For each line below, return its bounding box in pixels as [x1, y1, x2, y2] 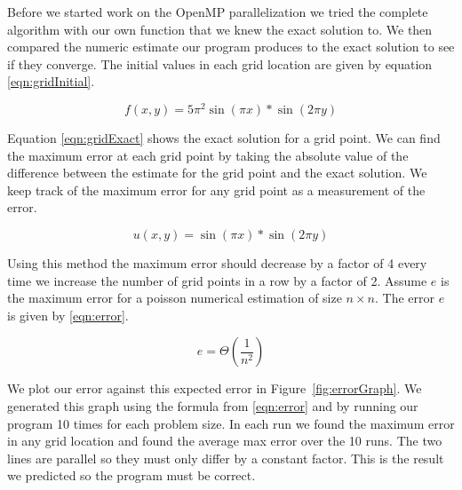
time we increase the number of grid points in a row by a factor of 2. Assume [7, 271, 427, 289]
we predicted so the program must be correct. [7, 466, 256, 485]
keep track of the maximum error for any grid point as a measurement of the [7, 180, 426, 199]
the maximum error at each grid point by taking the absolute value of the [7, 146, 409, 164]
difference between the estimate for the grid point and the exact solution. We [7, 163, 427, 182]
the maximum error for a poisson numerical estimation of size [7, 288, 342, 307]
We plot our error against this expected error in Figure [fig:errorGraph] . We [7, 379, 422, 398]
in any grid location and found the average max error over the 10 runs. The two [7, 431, 442, 450]
